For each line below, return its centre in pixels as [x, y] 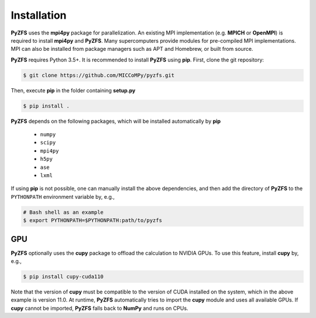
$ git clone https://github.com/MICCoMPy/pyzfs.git [99, 75]
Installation [39, 15]
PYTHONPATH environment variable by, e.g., [63, 196]
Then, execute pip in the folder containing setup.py [73, 90]
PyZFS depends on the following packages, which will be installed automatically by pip [116, 121]
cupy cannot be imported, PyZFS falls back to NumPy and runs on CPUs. [99, 308]
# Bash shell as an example [63, 212]
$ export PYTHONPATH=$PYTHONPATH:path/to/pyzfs [92, 220]
